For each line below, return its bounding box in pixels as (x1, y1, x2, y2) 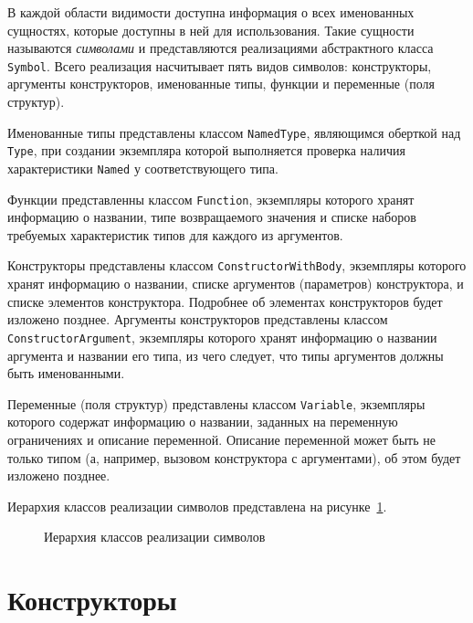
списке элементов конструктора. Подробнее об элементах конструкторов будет (7, 291, 443, 311)
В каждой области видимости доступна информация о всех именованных (7, 3, 415, 21)
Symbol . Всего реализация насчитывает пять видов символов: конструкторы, (7, 56, 432, 75)
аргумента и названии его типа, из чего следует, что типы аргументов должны (7, 345, 444, 364)
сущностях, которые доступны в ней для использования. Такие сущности (7, 20, 415, 39)
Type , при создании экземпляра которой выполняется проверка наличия (7, 141, 405, 160)
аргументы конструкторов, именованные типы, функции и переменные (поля (7, 74, 435, 93)
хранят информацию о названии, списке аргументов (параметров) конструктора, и (7, 274, 464, 293)
